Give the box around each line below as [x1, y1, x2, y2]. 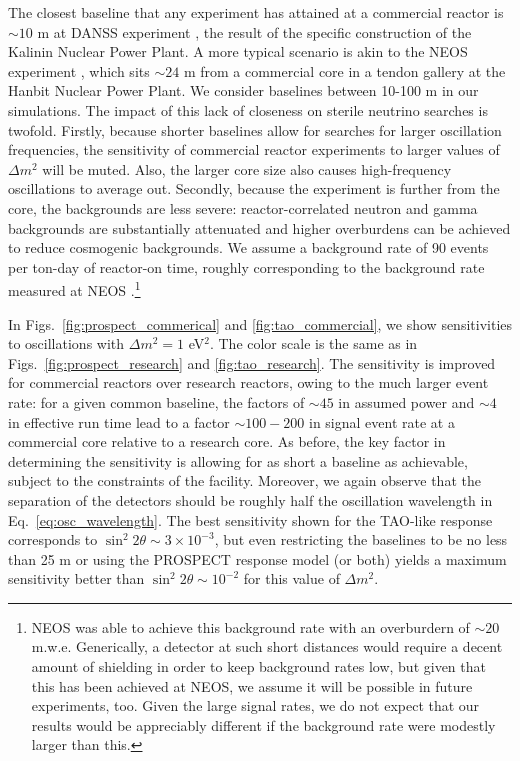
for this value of [243, 568, 340, 589]
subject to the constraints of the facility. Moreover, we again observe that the [8, 470, 481, 491]
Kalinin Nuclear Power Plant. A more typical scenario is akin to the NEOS [8, 41, 468, 62]
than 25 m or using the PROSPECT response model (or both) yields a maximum [8, 548, 507, 569]
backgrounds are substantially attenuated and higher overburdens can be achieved [8, 217, 511, 238]
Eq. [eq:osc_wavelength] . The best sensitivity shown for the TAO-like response [8, 509, 493, 530]
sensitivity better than [8, 568, 145, 589]
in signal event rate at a [309, 411, 455, 432]
